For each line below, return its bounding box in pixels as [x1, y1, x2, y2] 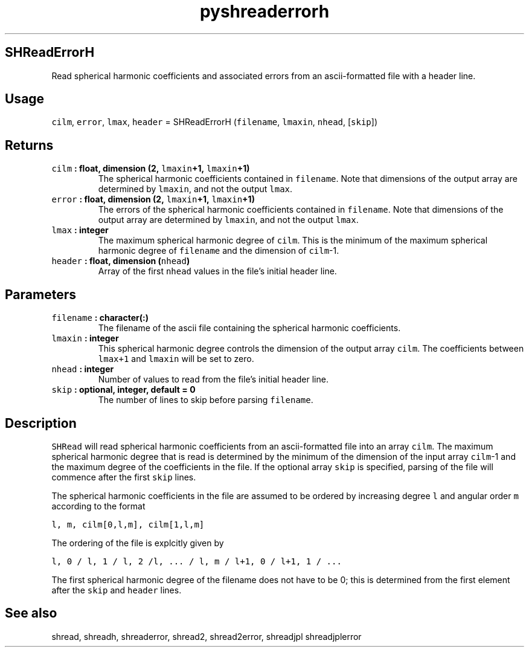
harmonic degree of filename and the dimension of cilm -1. [98, 245, 339, 256]
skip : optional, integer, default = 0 [51, 384, 196, 395]
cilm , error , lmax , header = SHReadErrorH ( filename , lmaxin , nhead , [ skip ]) [51, 117, 378, 127]
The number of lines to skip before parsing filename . [98, 395, 313, 405]
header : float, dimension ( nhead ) [51, 256, 190, 266]
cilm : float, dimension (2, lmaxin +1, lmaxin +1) [51, 163, 250, 174]
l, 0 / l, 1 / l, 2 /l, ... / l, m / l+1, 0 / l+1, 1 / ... [51, 556, 342, 566]
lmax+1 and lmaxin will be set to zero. [98, 353, 254, 364]
